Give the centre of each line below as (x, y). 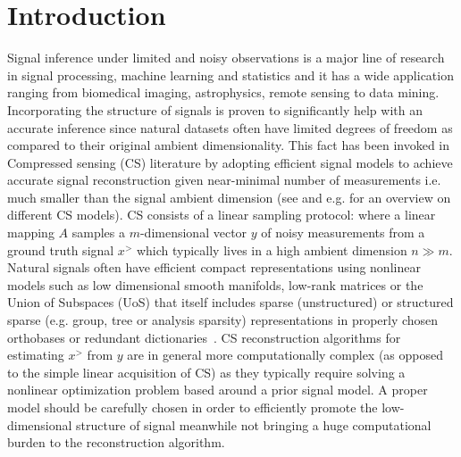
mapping (31, 233)
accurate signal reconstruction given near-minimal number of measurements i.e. (224, 180)
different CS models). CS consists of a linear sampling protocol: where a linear (222, 215)
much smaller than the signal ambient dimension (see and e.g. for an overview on (229, 197)
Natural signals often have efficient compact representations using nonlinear (214, 267)
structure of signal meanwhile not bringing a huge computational (254, 424)
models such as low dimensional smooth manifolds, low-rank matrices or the (215, 284)
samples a (98, 233)
